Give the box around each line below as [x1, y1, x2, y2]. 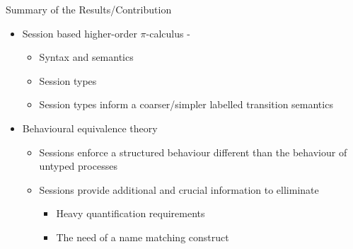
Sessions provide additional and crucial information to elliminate [39, 182, 319, 197]
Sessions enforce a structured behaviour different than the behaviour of [39, 144, 347, 159]
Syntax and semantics [39, 50, 134, 64]
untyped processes [39, 158, 117, 173]
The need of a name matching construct [56, 229, 229, 244]
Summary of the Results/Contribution [6, 2, 172, 16]
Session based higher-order [22, 25, 137, 40]
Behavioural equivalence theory [22, 120, 158, 135]
